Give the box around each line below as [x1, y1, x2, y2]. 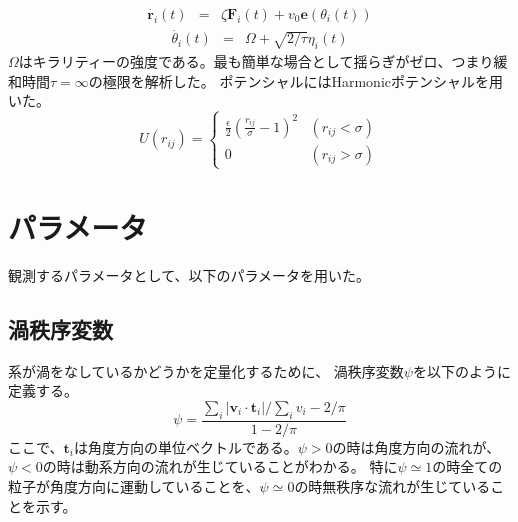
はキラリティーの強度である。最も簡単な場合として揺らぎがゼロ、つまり [18, 51, 494, 72]
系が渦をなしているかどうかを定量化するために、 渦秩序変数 [8, 360, 404, 381]
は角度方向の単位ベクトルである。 [73, 436, 298, 457]
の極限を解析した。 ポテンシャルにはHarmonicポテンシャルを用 [88, 70, 503, 91]
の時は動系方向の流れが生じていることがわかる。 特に [42, 456, 398, 477]
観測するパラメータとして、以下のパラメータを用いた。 [8, 265, 371, 286]
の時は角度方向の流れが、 [332, 436, 501, 457]
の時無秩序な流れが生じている [294, 476, 491, 497]
